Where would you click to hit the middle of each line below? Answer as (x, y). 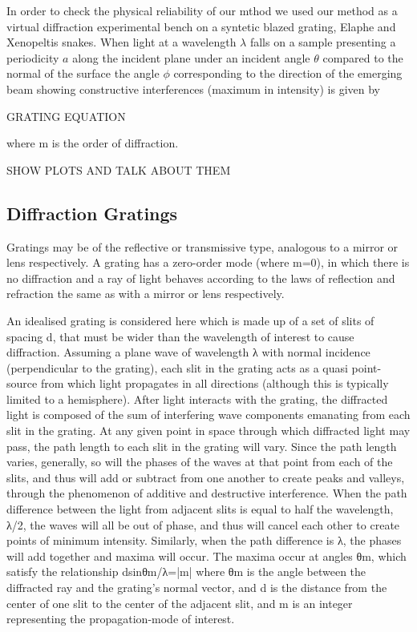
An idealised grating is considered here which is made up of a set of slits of (190, 320)
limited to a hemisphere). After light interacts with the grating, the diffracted (197, 399)
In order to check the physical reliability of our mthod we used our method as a (202, 10)
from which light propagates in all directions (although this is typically (215, 383)
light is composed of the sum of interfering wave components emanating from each (208, 415)
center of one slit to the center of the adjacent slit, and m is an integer (180, 603)
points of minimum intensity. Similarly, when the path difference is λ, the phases (204, 540)
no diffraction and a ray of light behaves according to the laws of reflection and (201, 278)
